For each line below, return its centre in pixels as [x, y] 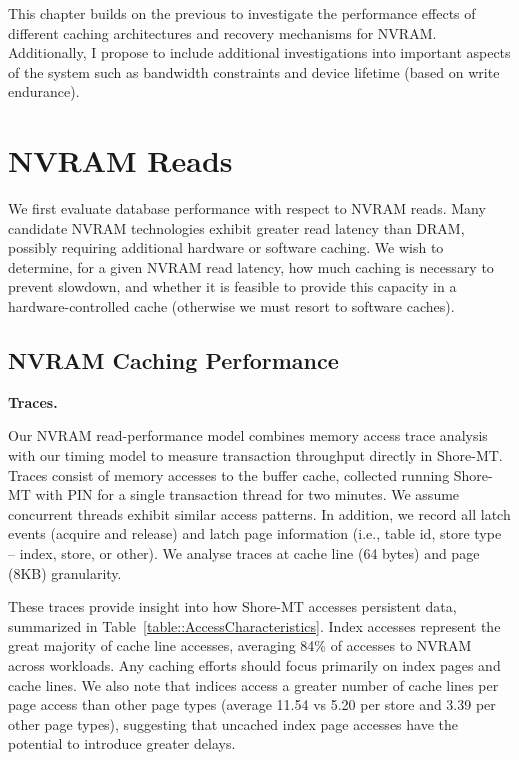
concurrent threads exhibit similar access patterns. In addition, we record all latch [259, 513]
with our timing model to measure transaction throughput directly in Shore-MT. [255, 455]
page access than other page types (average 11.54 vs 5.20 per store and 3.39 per [252, 704]
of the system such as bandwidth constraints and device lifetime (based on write [254, 71]
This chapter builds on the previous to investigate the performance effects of [242, 13]
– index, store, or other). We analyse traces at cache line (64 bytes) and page [244, 553]
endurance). [44, 91]
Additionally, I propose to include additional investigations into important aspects [259, 52]
